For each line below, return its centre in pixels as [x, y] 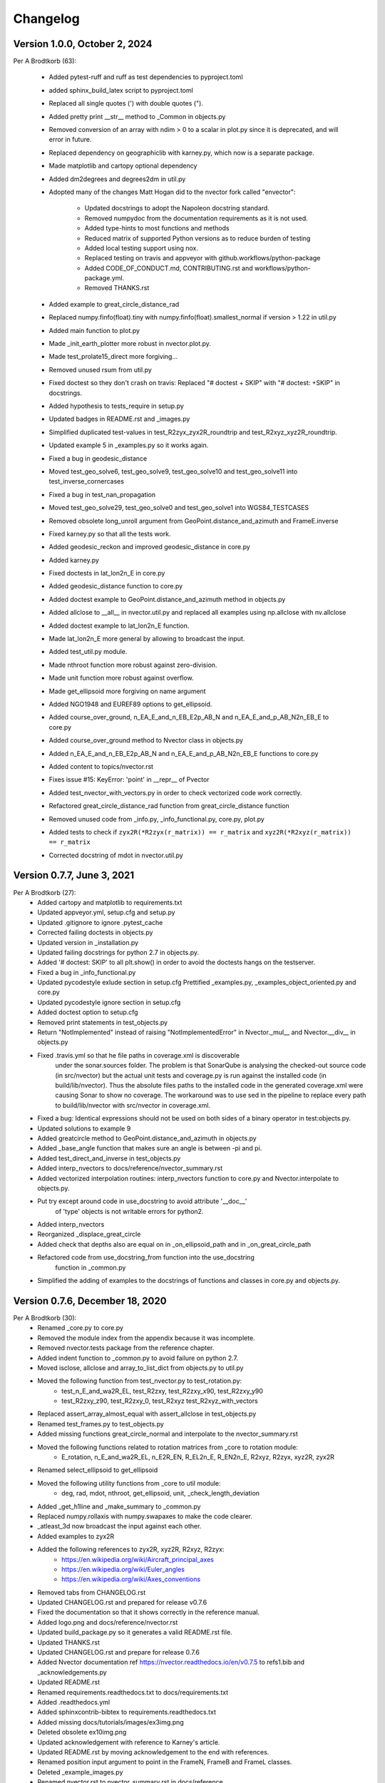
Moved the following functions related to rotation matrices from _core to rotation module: [168, 1447]
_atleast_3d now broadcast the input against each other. [119, 1526]
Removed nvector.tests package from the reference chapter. [126, 1348]
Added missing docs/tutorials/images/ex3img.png [111, 1722]
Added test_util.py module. [88, 652]
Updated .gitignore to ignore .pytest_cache [100, 922]
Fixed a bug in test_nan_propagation [102, 494]
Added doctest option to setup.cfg [88, 1012]
